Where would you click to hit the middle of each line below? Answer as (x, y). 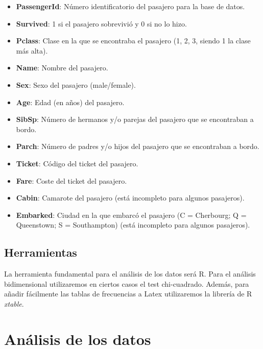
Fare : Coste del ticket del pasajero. (71, 180)
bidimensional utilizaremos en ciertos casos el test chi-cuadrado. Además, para (127, 283)
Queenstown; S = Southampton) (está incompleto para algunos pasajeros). (133, 225)
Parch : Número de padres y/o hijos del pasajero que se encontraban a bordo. (138, 146)
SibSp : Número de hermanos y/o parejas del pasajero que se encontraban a (135, 119)
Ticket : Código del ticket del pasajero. (77, 163)
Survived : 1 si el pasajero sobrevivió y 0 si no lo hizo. (101, 23)
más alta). (32, 50)
